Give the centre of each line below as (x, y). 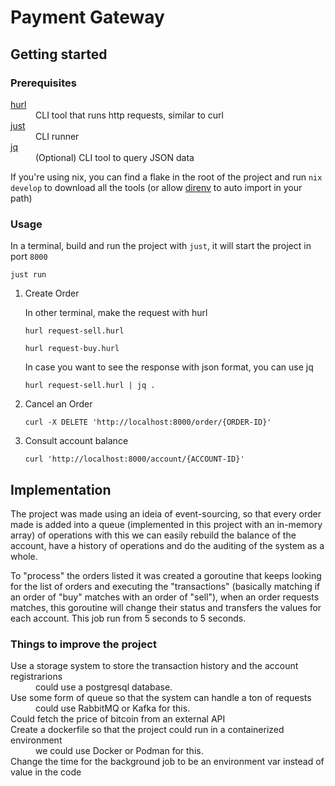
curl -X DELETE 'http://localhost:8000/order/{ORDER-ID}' (148, 422)
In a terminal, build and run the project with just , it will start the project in (161, 246)
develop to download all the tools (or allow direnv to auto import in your (156, 187)
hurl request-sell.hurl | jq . (90, 386)
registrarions (36, 677)
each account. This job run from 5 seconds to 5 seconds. (128, 618)
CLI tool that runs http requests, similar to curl (129, 115)
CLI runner (57, 136)
